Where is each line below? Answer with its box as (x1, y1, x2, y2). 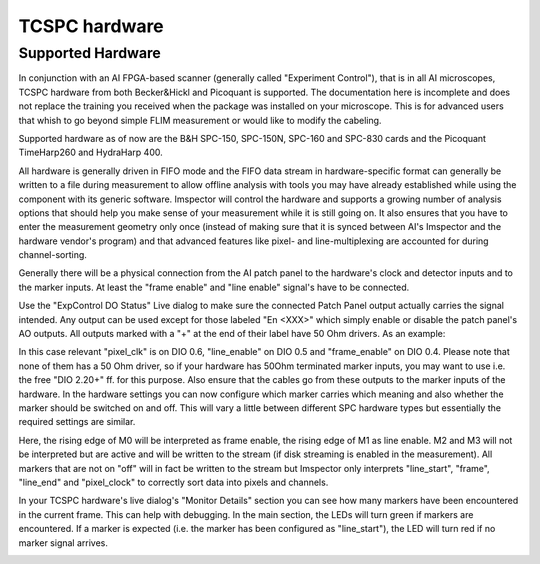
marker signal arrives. (18, 536, 109, 549)
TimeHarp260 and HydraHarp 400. (18, 146, 164, 159)
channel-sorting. (18, 249, 87, 261)
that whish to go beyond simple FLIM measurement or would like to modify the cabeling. (18, 114, 382, 126)
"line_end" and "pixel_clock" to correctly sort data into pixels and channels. (18, 476, 329, 488)
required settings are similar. (18, 416, 136, 428)
